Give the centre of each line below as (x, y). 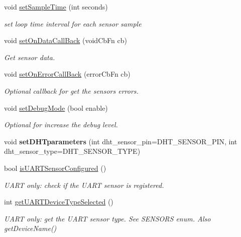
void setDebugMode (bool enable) (56, 107)
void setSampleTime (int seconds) (56, 7)
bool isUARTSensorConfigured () (55, 168)
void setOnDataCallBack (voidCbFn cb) (66, 40)
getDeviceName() (30, 228)
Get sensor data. (30, 57)
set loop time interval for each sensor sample (73, 23)
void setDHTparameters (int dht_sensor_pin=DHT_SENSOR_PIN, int (121, 141)
